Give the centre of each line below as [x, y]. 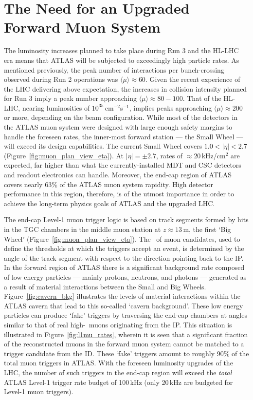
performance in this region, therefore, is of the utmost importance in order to [119, 194]
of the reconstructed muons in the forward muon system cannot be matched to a [124, 344]
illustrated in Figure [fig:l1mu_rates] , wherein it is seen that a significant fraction [126, 334]
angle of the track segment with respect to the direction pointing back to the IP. [124, 257]
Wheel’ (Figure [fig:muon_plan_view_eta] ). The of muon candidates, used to [122, 238]
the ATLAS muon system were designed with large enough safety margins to [118, 127]
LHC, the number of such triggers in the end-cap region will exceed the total [118, 372]
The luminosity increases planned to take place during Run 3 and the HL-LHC [121, 50]
